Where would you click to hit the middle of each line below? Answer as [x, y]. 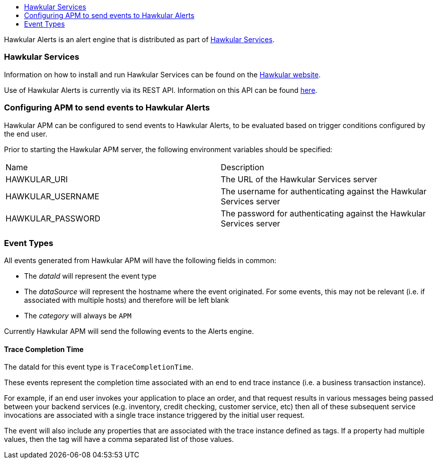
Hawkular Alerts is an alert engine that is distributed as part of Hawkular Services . [139, 39]
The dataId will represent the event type [90, 276]
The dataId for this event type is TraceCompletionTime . [99, 367]
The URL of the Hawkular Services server [299, 179]
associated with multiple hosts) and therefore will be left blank [127, 300]
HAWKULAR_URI [37, 179]
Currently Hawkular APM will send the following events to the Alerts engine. [129, 331]
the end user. [26, 134]
